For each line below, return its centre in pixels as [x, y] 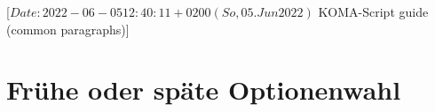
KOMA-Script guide [373, 11]
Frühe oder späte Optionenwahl [204, 90]
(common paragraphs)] [68, 29]
